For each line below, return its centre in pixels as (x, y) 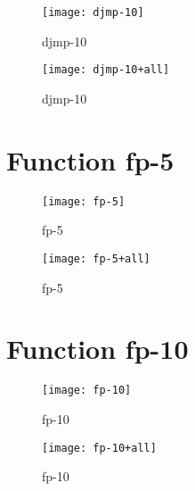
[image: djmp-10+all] (106, 70)
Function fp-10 (97, 349)
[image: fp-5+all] (96, 258)
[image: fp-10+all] (99, 448)
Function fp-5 (90, 159)
